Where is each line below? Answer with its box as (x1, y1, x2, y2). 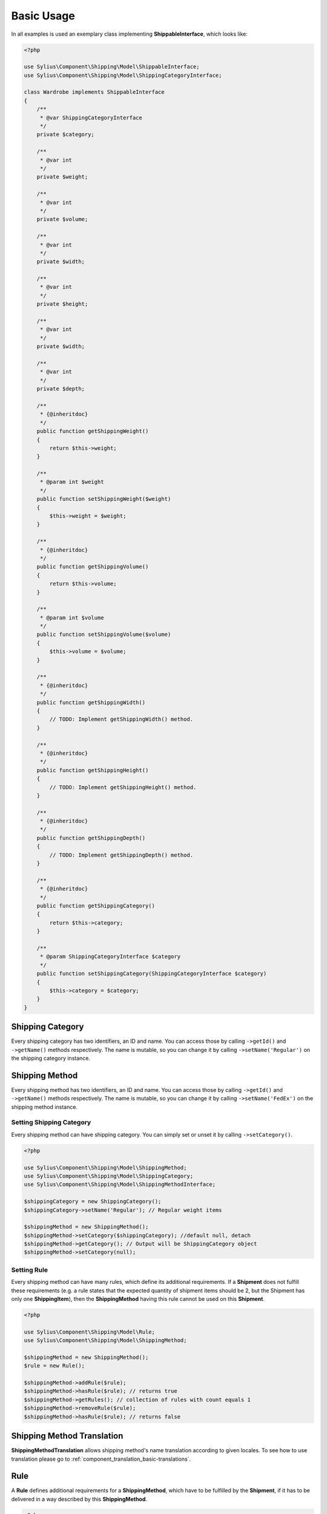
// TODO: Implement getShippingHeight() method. (49, 784, 197, 790)
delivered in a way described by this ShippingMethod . (11, 1495, 148, 1502)
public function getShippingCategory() (36, 902, 156, 909)
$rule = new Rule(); (24, 1363, 85, 1369)
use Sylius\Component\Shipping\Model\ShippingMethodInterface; (24, 1181, 216, 1188)
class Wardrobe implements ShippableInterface (24, 88, 165, 96)
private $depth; (36, 385, 85, 392)
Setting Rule (11, 1266, 48, 1274)
